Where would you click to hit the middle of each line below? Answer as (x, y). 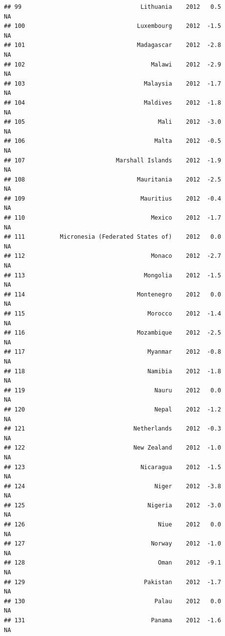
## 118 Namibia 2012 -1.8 (112, 371)
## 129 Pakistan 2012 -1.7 (112, 582)
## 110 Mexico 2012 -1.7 (112, 218)
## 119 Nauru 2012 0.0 (112, 390)
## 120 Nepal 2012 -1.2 (112, 409)
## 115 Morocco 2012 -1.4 (112, 314)
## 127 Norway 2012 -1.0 (112, 544)
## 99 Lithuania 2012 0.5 (112, 7)
